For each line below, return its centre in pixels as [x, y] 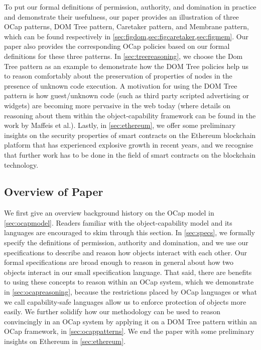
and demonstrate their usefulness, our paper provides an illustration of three [121, 16]
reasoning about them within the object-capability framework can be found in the [130, 115]
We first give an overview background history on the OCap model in [109, 213]
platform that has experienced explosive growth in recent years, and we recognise [129, 145]
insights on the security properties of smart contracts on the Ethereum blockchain [130, 135]
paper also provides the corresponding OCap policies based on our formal [117, 46]
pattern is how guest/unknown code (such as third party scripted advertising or [126, 95]
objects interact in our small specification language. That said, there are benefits [128, 272]
